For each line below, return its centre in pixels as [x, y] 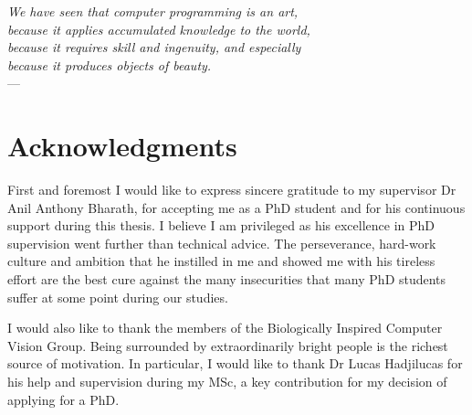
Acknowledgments [122, 146]
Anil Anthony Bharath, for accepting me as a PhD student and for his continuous [236, 207]
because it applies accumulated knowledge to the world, [159, 29]
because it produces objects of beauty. [110, 64]
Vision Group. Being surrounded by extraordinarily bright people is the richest [228, 345]
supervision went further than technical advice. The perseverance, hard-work [222, 243]
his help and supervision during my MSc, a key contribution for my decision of [227, 382]
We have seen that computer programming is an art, [153, 11]
